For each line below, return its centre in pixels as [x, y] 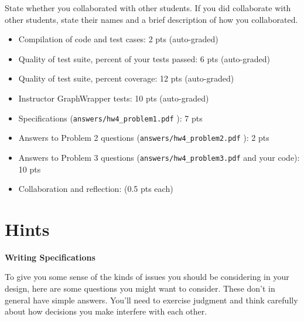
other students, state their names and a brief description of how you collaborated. [151, 19]
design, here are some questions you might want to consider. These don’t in [140, 288]
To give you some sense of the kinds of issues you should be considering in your [147, 277]
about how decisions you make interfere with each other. [106, 311]
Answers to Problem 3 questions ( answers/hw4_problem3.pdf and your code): [159, 157]
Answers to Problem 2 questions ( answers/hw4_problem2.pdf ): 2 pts [144, 138]
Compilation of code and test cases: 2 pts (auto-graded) [118, 39]
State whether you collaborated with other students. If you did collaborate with [148, 8]
